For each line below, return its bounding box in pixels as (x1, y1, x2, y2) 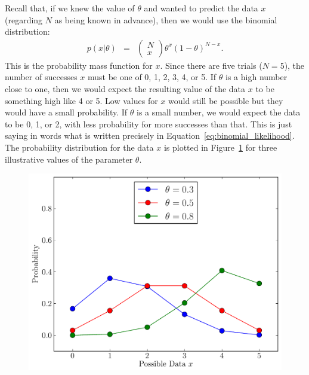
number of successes (5, 71, 78, 83)
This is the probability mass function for (5, 59, 153, 71)
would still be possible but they (168, 94, 283, 106)
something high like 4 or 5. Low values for (5, 94, 158, 106)
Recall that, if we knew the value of (5, 2, 135, 14)
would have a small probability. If (5, 106, 128, 118)
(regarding (5, 13, 43, 26)
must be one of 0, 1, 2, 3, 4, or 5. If (87, 71, 217, 83)
